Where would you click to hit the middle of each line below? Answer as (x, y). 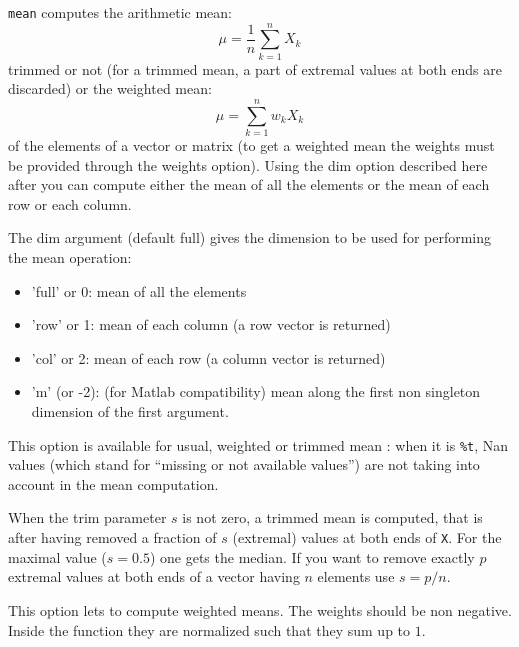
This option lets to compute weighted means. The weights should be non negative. (260, 609)
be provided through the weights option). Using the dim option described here (248, 164)
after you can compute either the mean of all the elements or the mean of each (249, 184)
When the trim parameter (87, 517)
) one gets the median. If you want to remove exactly (312, 556)
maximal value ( (57, 556)
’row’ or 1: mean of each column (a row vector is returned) (211, 324)
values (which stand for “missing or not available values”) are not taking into (244, 464)
